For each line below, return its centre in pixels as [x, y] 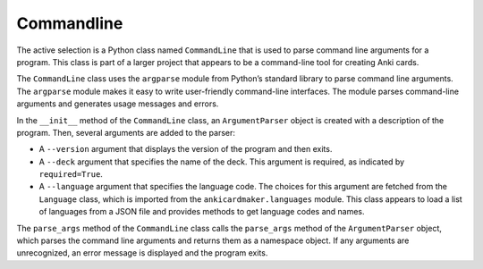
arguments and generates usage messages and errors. [118, 104]
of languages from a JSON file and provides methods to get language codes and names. [202, 212]
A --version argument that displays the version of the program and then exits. [186, 149]
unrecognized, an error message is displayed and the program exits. [142, 253]
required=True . [71, 174]
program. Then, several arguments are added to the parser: [126, 132]
